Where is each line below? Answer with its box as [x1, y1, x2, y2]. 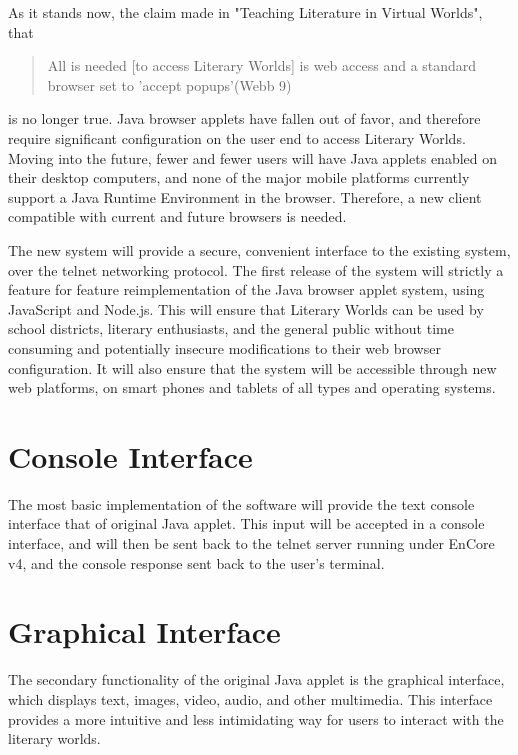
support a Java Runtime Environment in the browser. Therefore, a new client [8, 186, 482, 207]
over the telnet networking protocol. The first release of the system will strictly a [8, 259, 504, 280]
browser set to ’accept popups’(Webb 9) [47, 74, 292, 95]
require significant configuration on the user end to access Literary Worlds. [8, 127, 466, 148]
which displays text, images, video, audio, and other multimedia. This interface [8, 688, 493, 709]
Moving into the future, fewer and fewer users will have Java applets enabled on [8, 147, 498, 168]
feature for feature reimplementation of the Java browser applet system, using [8, 279, 485, 300]
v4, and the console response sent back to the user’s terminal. [8, 552, 385, 573]
